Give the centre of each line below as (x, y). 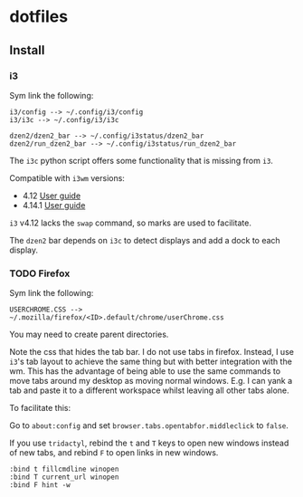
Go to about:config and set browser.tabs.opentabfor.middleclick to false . (149, 425)
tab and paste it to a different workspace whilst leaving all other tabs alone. (149, 390)
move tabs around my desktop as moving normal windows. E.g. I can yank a (151, 381)
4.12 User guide (52, 196)
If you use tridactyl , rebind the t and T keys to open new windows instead (149, 443)
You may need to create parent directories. (89, 335)
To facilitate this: (40, 408)
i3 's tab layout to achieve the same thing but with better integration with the (151, 362)
